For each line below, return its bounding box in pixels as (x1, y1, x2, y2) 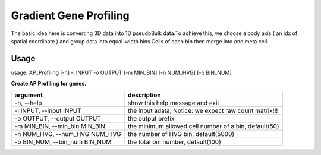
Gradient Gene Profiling (11, 9, 130, 22)
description (128, 91, 162, 99)
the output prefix (128, 114, 175, 122)
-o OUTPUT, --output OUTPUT (14, 114, 101, 122)
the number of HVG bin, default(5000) (128, 129, 235, 138)
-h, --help (14, 99, 42, 107)
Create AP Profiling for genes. (11, 80, 87, 87)
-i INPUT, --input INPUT (14, 106, 81, 115)
